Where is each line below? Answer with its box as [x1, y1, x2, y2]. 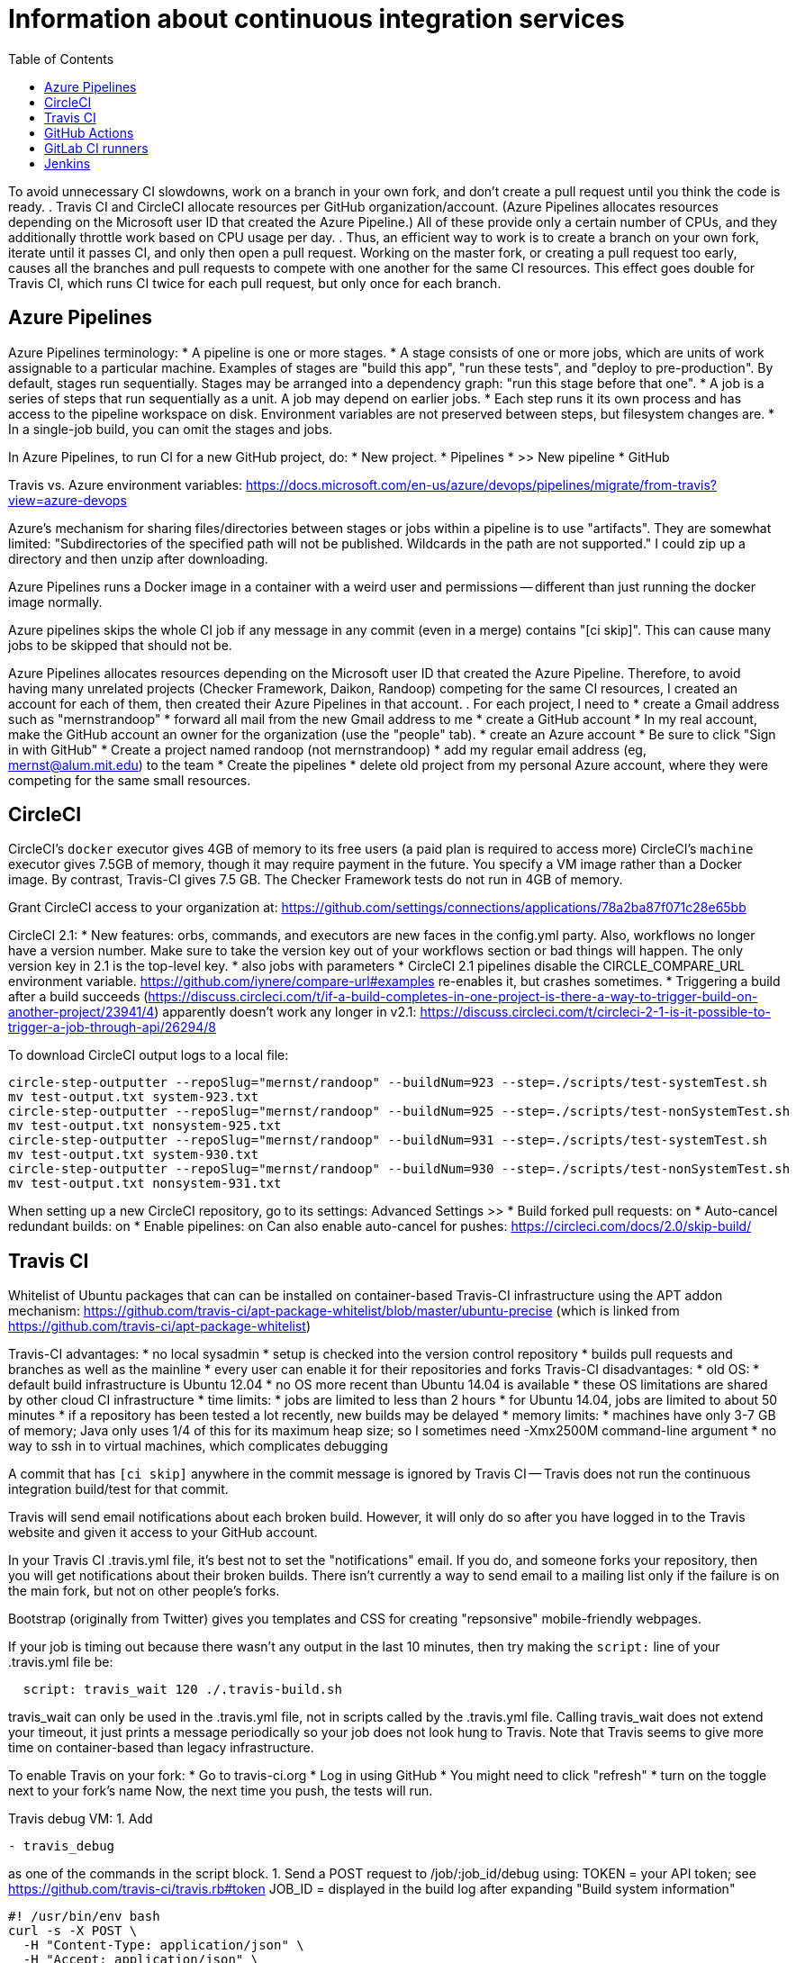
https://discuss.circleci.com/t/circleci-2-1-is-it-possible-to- [420, 1004, 771, 1020]
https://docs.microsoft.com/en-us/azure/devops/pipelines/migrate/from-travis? [246, 476, 717, 493]
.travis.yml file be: [8, 1654, 113, 1670]
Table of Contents [8, 50, 114, 67]
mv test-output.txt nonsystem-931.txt [8, 1176, 282, 1191]
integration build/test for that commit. [8, 1481, 229, 1497]
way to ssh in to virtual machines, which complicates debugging [8, 1438, 388, 1454]
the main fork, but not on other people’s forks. [8, 1583, 280, 1599]
